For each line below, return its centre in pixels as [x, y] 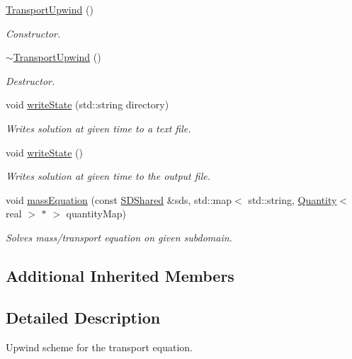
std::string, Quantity [293, 199]
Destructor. [30, 80]
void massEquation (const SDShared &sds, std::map [119, 199]
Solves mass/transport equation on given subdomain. [119, 237]
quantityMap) [96, 213]
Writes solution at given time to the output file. [108, 176]
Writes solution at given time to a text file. [98, 128]
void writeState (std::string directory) [87, 104]
